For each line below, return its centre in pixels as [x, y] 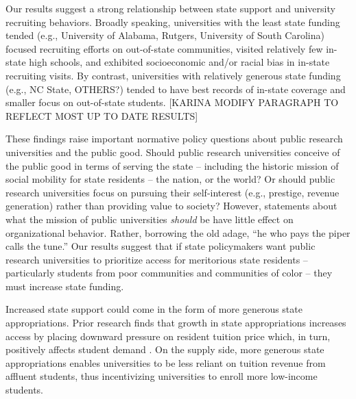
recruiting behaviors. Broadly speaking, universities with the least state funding [173, 22]
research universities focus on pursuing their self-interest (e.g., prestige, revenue [173, 192]
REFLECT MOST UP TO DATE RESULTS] [102, 115]
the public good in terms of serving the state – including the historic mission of [172, 165]
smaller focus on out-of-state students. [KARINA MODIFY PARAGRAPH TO [172, 102]
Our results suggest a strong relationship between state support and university [170, 8]
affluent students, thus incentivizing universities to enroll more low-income [162, 376]
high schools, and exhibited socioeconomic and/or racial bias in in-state [179, 62]
